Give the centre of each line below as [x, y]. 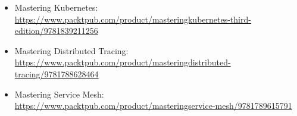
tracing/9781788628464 [57, 73]
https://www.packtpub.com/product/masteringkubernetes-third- [133, 19]
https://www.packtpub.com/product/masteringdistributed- [123, 62]
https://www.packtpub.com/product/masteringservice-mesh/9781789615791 [153, 106]
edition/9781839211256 [56, 31]
